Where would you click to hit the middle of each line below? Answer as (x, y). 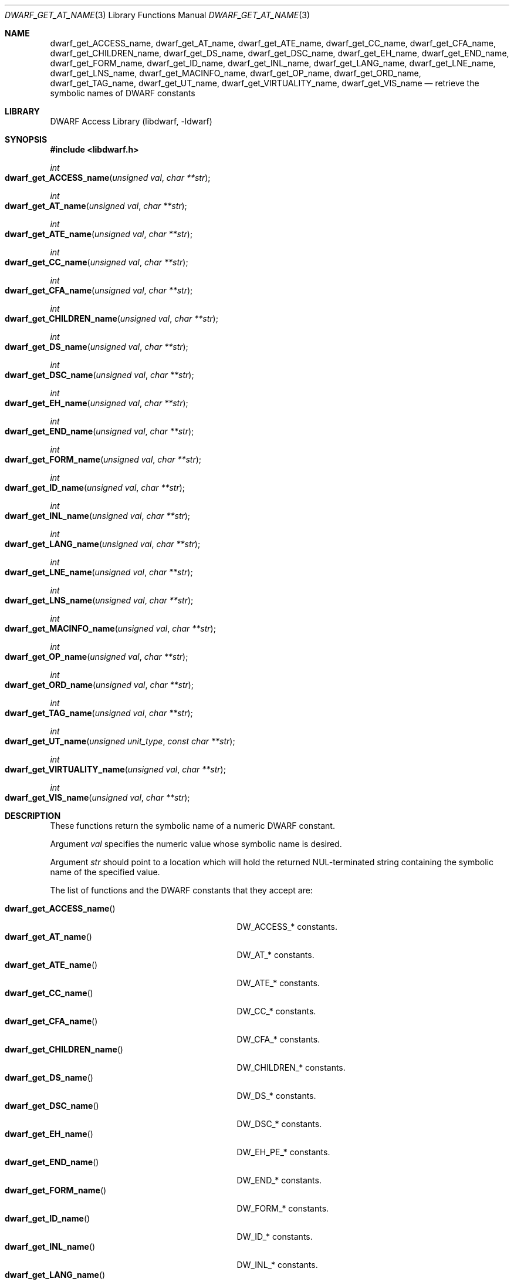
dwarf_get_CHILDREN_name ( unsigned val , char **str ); (111, 318)
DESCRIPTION (33, 816)
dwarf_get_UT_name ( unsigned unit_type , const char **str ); (120, 741)
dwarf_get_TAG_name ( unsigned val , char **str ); (99, 713)
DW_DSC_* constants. (279, 1124)
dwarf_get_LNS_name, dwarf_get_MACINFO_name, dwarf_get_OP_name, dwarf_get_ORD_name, (236, 73)
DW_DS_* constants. (276, 1096)
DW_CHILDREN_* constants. (291, 1067)
